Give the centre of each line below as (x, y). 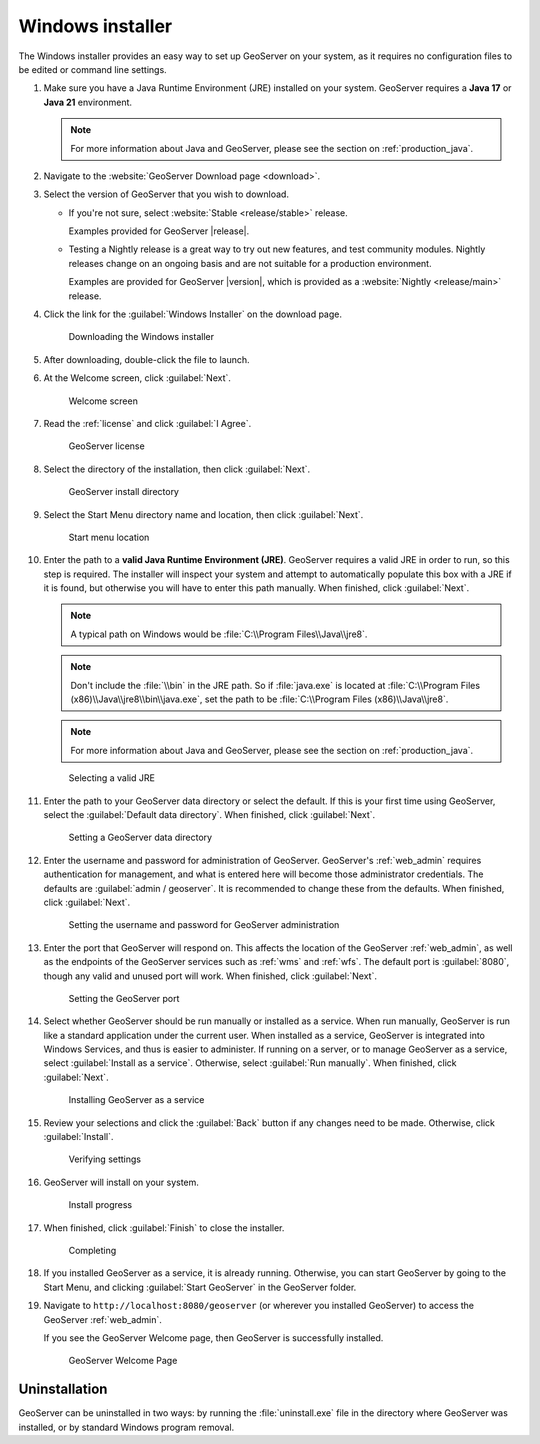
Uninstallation (63, 1389)
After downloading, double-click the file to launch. (146, 359)
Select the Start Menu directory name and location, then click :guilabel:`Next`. (203, 514)
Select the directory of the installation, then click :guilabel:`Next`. (177, 469)
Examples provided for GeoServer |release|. (159, 231)
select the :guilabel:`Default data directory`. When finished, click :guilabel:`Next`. (209, 814)
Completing (92, 1250)
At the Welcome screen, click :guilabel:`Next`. (137, 378)
